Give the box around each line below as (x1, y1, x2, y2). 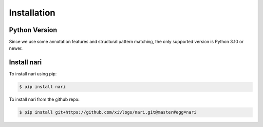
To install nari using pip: (9, 71, 57, 77)
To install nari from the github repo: (9, 96, 80, 102)
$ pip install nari (19, 84, 66, 90)
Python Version (9, 26, 57, 34)
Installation (9, 7, 56, 18)
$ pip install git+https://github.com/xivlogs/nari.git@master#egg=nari (19, 109, 197, 115)
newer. (9, 45, 23, 51)
